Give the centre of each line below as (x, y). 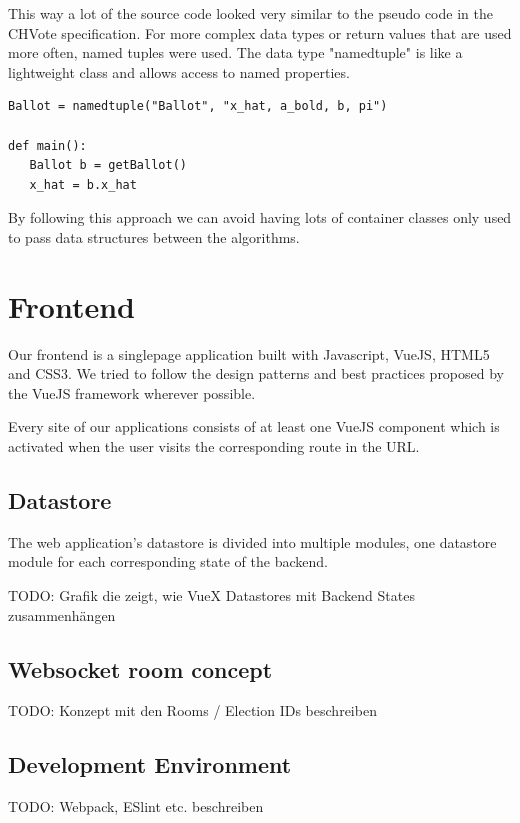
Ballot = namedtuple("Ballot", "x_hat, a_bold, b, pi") (198, 106)
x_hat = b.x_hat (83, 184)
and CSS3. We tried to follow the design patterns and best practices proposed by (256, 373)
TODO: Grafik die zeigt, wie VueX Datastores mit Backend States (211, 595)
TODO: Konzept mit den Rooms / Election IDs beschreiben (192, 710)
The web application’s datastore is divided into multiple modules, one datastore (252, 541)
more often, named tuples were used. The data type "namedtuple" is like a (235, 52)
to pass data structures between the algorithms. (154, 236)
